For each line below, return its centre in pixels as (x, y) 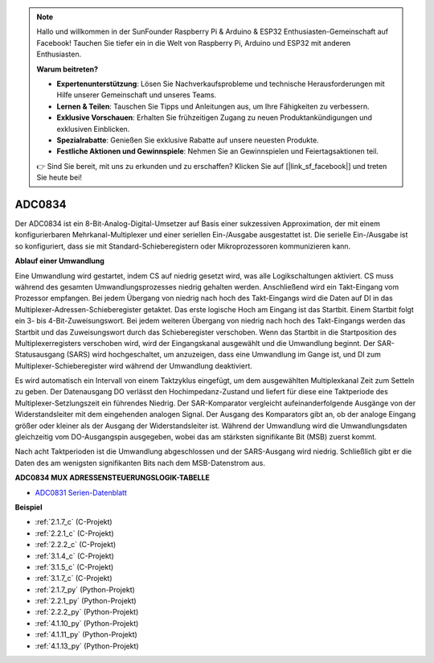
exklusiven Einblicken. (93, 129)
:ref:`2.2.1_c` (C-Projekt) (74, 533)
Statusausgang (40, 355)
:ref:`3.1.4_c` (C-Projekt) (74, 556)
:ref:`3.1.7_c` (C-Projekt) (74, 579)
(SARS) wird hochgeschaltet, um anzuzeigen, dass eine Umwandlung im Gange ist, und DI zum (224, 355)
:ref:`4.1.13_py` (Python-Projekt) (87, 646)
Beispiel (29, 507)
